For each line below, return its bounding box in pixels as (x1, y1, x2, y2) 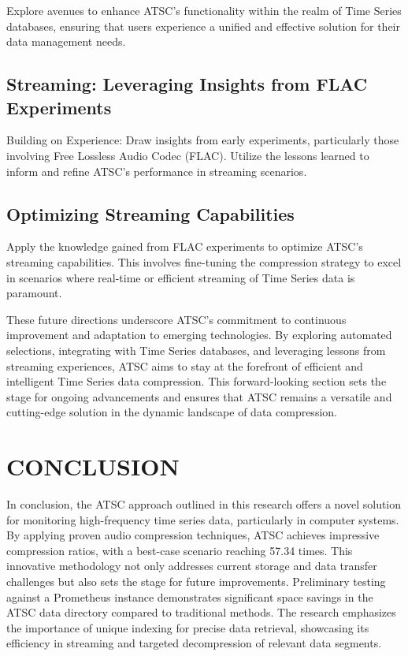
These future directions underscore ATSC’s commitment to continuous (6, 311, 347, 327)
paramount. (6, 285, 62, 301)
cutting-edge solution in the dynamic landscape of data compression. (6, 404, 337, 420)
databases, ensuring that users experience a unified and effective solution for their (6, 17, 400, 34)
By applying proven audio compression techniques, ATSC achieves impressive (6, 527, 380, 543)
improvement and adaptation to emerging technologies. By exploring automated (6, 326, 392, 343)
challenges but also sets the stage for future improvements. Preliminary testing (6, 572, 386, 589)
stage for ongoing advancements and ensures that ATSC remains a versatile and (6, 388, 392, 404)
